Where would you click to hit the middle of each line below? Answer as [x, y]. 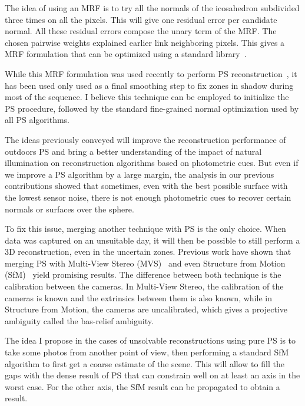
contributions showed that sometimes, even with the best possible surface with [146, 186]
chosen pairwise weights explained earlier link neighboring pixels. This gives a [145, 42]
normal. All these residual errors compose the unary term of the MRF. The [141, 31]
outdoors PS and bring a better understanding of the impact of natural [133, 151]
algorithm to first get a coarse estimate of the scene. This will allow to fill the [145, 363]
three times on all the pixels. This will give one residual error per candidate [141, 19]
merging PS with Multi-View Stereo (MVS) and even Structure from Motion [145, 263]
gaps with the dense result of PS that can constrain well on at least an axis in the [152, 375]
